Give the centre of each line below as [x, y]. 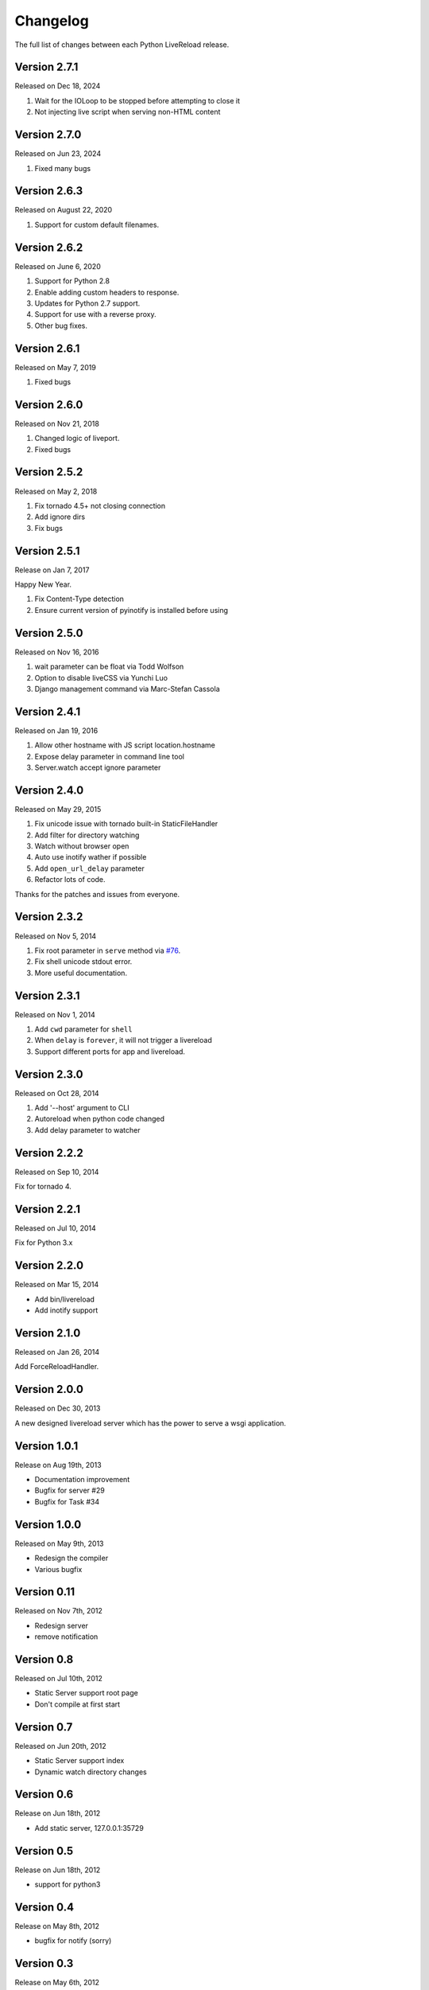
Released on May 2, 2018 [56, 491]
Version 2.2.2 [49, 1153]
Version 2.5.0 [49, 633]
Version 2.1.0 [48, 1333]
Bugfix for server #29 [70, 1491]
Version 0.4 [44, 1907]
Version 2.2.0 [49, 1266]
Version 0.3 [44, 1963]
